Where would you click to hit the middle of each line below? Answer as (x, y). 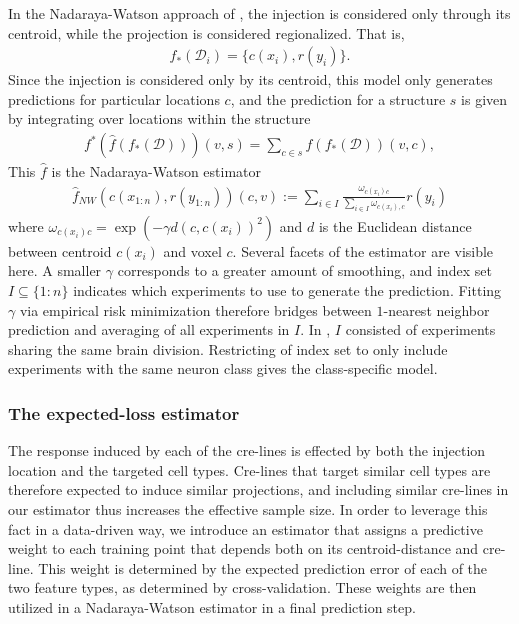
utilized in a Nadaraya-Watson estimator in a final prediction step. (212, 607)
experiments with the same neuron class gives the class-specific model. (223, 368)
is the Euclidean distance (395, 225)
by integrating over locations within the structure (159, 118)
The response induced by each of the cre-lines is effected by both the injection (247, 450)
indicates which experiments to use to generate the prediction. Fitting (287, 290)
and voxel (192, 250)
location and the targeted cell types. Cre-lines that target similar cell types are (249, 469)
